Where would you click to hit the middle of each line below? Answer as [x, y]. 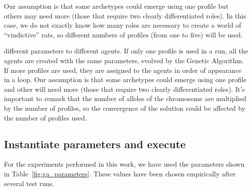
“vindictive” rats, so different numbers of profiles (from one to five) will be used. [123, 34]
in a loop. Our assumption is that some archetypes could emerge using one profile [125, 79]
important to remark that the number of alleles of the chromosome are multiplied [125, 98]
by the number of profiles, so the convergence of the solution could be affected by [125, 108]
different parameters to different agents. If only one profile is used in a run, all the [126, 51]
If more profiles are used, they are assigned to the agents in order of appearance [123, 70]
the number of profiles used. [45, 117]
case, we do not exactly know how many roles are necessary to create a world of [123, 25]
